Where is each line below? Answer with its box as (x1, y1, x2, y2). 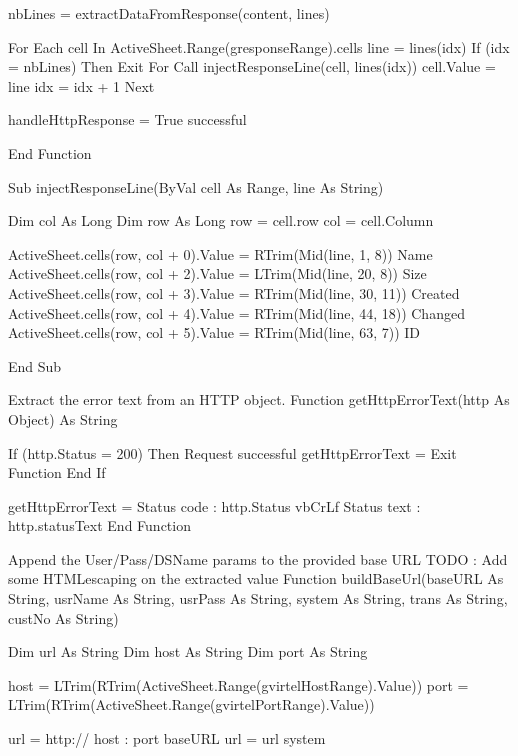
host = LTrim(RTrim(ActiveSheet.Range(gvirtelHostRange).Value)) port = (8, 674, 469, 695)
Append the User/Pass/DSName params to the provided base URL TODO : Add (8, 548, 508, 569)
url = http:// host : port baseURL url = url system (8, 728, 326, 749)
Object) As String (8, 408, 118, 429)
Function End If (8, 462, 106, 483)
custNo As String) (8, 607, 119, 628)
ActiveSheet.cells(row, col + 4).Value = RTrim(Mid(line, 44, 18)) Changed (8, 302, 465, 323)
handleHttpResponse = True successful (8, 109, 247, 130)
